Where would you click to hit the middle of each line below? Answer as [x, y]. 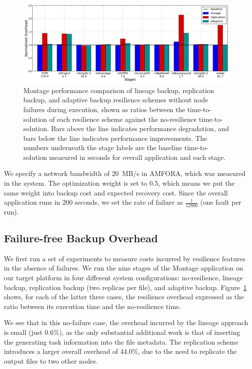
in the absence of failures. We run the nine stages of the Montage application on [124, 268]
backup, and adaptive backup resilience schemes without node [116, 100]
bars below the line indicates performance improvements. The [115, 138]
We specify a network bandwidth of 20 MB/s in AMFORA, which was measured [125, 173]
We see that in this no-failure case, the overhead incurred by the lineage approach [126, 322]
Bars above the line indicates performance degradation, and [140, 128]
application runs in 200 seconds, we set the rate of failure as [94, 202]
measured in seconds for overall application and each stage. [137, 157]
